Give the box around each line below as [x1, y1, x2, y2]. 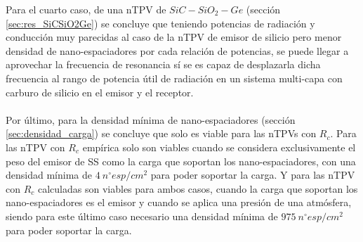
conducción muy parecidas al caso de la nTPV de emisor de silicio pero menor [6, 30, 342, 44]
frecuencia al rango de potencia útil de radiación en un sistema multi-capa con [6, 70, 343, 85]
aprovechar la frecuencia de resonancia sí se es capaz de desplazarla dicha [6, 57, 321, 72]
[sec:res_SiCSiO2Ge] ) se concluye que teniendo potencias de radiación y [6, 15, 315, 30]
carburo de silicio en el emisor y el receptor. [6, 84, 194, 99]
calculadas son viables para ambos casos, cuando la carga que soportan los [38, 181, 358, 196]
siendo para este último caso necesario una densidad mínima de [6, 208, 278, 223]
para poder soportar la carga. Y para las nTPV [150, 167, 355, 182]
